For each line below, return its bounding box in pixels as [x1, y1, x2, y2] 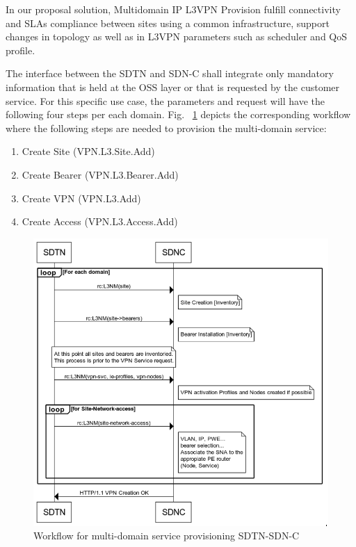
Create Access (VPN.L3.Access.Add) [22, 214, 178, 229]
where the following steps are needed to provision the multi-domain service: [6, 120, 327, 135]
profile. [6, 42, 35, 57]
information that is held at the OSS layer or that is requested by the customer [6, 79, 340, 94]
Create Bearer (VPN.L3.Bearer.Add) [22, 167, 179, 181]
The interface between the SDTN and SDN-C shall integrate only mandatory [6, 66, 334, 81]
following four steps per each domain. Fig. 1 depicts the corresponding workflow [6, 107, 351, 122]
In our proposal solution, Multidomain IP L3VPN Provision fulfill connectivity [6, 2, 341, 16]
